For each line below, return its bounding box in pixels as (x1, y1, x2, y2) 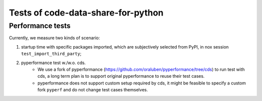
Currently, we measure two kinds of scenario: (9, 35, 100, 41)
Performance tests (9, 21, 71, 30)
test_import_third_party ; (21, 51, 82, 57)
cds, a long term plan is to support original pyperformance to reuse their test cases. (37, 73, 205, 79)
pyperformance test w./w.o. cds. (21, 60, 86, 66)
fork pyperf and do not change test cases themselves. (37, 87, 148, 93)
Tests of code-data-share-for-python (9, 7, 164, 18)
